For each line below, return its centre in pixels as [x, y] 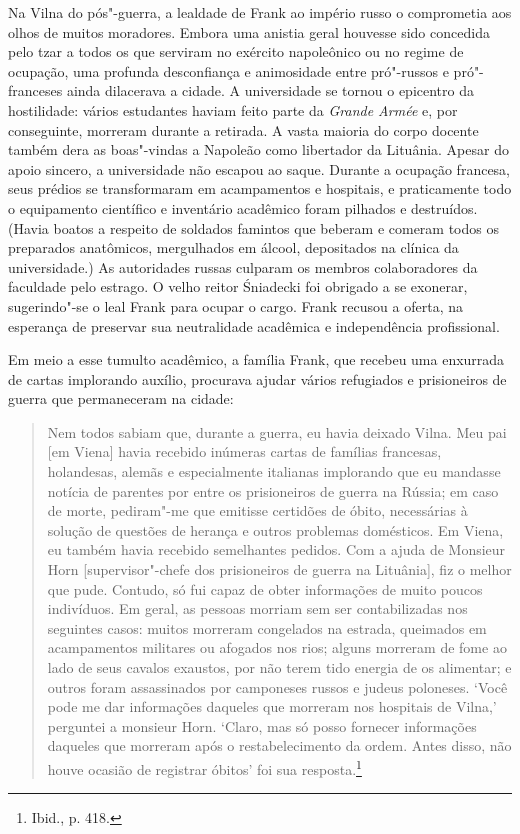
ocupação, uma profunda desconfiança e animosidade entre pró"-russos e [228, 70]
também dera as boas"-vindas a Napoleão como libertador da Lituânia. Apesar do [258, 149]
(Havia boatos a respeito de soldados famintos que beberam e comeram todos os [253, 227]
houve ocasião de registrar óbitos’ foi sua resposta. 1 [204, 767]
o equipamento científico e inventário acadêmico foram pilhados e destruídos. [243, 207]
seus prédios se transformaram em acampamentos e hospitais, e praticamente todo [260, 188]
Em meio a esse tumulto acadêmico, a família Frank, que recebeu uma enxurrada [256, 359]
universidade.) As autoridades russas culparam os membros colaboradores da [243, 266]
